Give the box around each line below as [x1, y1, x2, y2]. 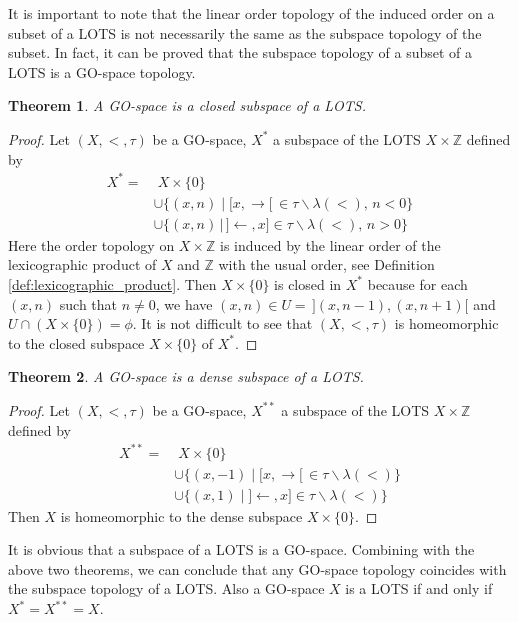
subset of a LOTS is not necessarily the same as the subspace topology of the [8, 22, 482, 43]
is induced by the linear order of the [220, 234, 441, 255]
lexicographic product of [8, 254, 157, 275]
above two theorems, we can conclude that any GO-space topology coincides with [8, 558, 507, 579]
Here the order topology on [8, 234, 175, 255]
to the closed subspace [8, 332, 145, 353]
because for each [367, 273, 468, 294]
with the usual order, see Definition [218, 254, 435, 275]
